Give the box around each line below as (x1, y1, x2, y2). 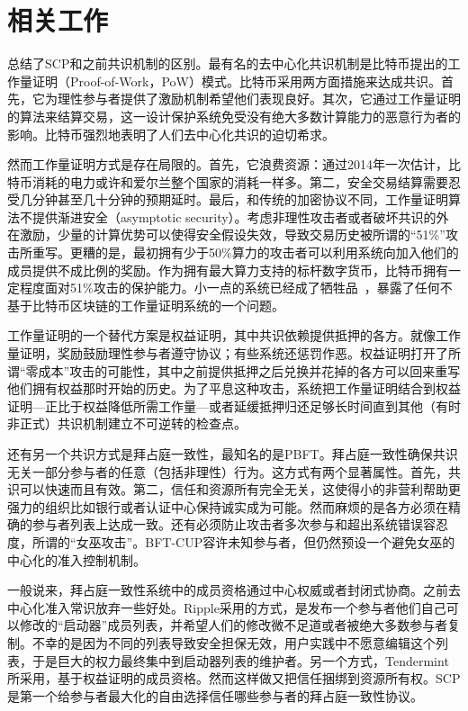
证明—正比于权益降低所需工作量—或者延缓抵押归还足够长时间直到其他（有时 (7, 396, 461, 415)
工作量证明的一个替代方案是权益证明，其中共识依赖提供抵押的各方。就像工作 (7, 326, 461, 345)
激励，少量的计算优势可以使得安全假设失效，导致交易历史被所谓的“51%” (19, 225, 445, 244)
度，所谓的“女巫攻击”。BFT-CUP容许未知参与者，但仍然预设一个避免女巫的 (7, 532, 455, 551)
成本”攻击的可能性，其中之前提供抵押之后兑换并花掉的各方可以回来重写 (38, 361, 461, 380)
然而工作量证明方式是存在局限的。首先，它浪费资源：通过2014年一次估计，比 (7, 155, 461, 174)
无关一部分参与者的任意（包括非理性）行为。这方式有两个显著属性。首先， (7, 462, 448, 481)
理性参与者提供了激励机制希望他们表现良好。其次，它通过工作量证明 (57, 89, 461, 108)
